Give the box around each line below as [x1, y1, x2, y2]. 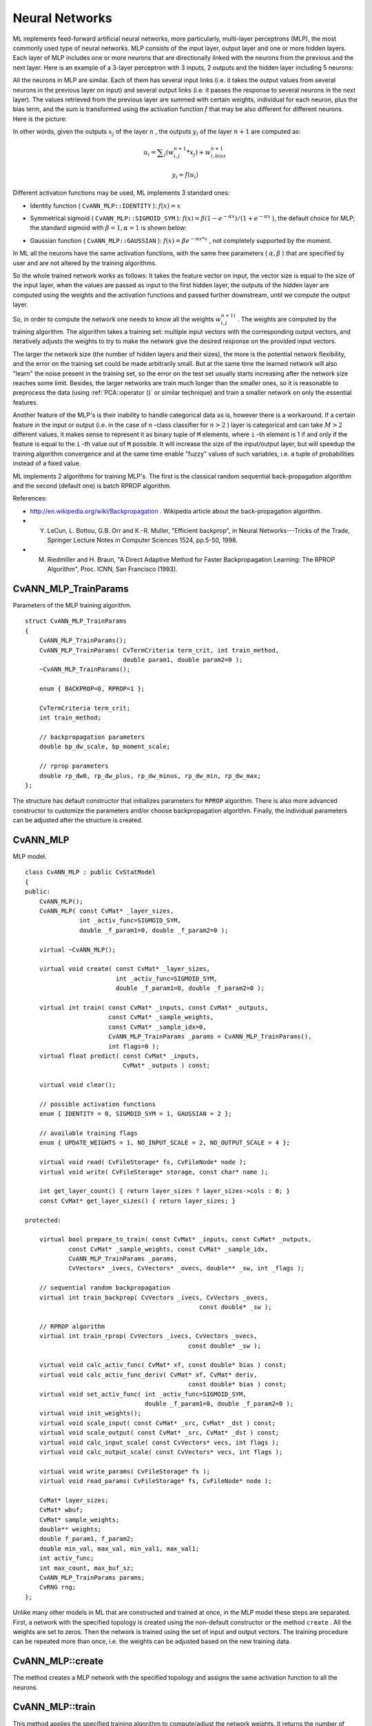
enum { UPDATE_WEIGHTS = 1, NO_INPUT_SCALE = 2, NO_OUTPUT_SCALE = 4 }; [39, 1139, 291, 1147]
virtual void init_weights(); [39, 1409, 141, 1417]
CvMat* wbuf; [39, 1506, 83, 1514]
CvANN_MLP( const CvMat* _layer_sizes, [39, 907, 174, 915]
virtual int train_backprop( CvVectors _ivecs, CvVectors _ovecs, [39, 1293, 269, 1301]
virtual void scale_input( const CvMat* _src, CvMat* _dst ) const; [39, 1419, 276, 1427]
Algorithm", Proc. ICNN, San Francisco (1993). [47, 565, 178, 573]
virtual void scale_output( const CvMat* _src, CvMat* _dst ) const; [39, 1429, 280, 1437]
